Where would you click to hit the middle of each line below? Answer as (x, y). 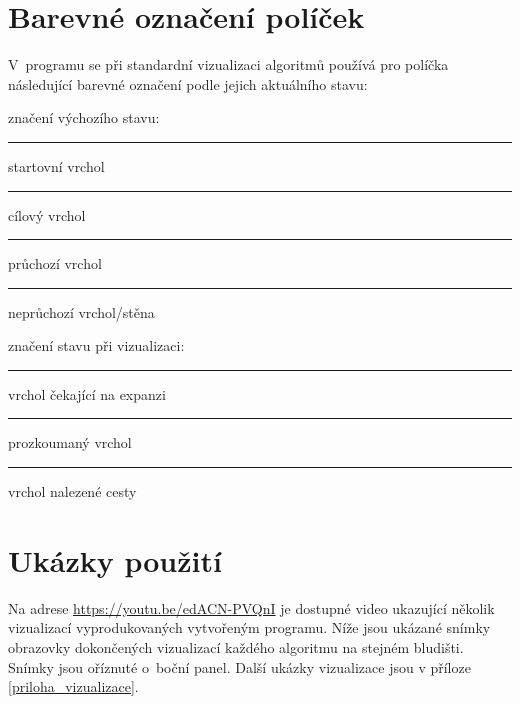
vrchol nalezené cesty (72, 491)
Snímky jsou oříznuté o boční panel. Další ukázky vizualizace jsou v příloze (239, 666)
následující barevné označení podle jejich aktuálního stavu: (188, 83)
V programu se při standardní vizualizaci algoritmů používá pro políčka (228, 64)
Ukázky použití (115, 559)
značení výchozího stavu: (84, 117)
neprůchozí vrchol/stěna (81, 311)
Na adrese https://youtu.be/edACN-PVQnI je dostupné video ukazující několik (251, 607)
